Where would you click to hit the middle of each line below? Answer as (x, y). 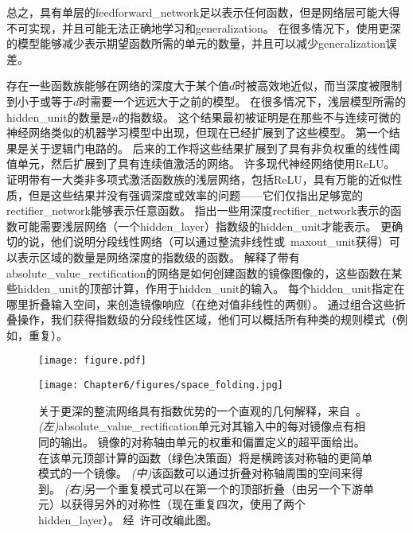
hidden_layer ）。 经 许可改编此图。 (128, 519)
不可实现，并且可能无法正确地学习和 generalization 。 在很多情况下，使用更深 (204, 27)
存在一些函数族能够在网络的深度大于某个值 (118, 86)
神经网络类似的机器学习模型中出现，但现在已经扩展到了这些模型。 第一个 (198, 132)
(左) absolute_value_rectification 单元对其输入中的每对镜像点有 (196, 426)
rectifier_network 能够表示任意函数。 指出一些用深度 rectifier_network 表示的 (199, 210)
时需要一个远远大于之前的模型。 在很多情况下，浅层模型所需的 (242, 101)
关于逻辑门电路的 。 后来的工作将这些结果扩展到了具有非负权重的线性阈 (214, 148)
